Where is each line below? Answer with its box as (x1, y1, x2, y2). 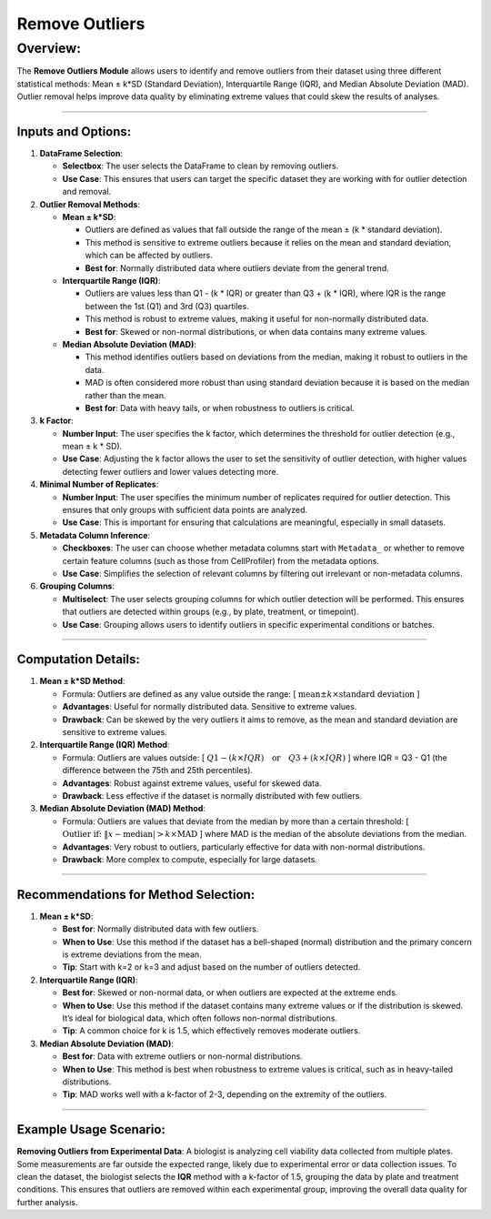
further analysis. (16, 1196, 78, 1207)
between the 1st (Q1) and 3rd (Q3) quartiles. (85, 300, 249, 311)
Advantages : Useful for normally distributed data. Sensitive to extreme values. (62, 701, 357, 712)
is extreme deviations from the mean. (62, 949, 202, 960)
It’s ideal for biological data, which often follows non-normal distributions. (62, 1012, 338, 1023)
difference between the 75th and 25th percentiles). (62, 765, 254, 776)
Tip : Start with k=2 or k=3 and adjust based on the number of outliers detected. (62, 962, 361, 972)
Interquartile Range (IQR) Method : (39, 740, 170, 751)
